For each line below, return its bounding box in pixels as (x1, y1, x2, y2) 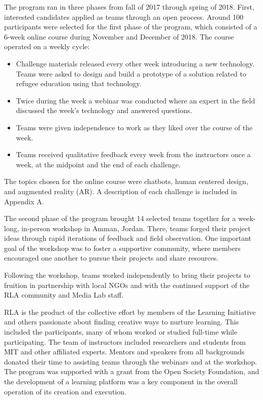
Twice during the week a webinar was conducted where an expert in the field (16, 95, 255, 105)
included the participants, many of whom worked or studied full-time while (4, 326, 238, 337)
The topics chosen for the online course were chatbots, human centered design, (4, 176, 248, 187)
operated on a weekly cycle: (4, 41, 90, 52)
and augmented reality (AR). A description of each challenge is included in (4, 186, 237, 196)
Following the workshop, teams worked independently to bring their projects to (4, 270, 250, 280)
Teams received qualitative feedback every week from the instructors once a (16, 149, 251, 160)
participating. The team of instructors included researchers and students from (4, 336, 246, 347)
